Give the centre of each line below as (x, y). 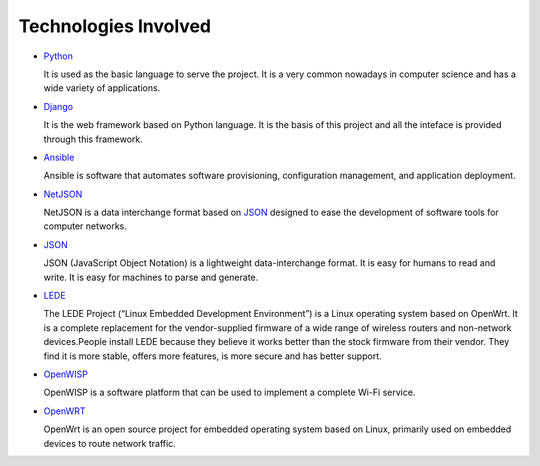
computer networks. (85, 226)
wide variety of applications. (102, 88)
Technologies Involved (115, 26)
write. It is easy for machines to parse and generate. (151, 277)
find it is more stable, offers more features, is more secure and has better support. (212, 356)
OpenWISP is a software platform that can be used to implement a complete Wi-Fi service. (229, 392)
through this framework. (93, 139)
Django (58, 106)
